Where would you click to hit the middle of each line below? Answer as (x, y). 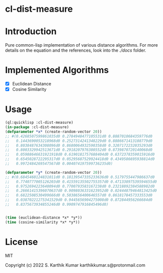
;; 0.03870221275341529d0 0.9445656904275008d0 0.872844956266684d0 (79, 200)
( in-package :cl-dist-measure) (37, 127)
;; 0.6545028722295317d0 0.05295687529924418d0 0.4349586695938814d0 (80, 159)
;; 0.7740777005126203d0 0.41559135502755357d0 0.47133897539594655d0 (81, 182)
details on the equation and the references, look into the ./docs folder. (76, 51)
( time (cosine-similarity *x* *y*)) (42, 222)
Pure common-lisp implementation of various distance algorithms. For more (81, 45)
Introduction (31, 32)
